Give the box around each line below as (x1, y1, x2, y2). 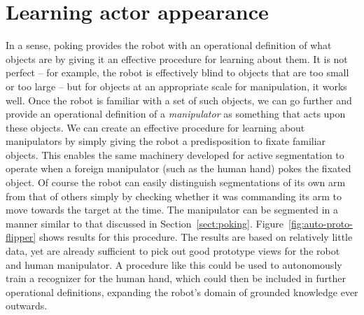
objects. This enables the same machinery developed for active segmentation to (6, 147, 344, 162)
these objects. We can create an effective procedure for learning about (6, 120, 305, 134)
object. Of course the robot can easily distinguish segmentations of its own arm (6, 175, 346, 190)
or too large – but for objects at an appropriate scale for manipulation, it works (6, 78, 347, 93)
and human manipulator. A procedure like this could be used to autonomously (6, 257, 342, 272)
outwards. (6, 298, 48, 313)
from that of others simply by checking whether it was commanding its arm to (6, 188, 342, 203)
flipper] (6, 230, 36, 244)
